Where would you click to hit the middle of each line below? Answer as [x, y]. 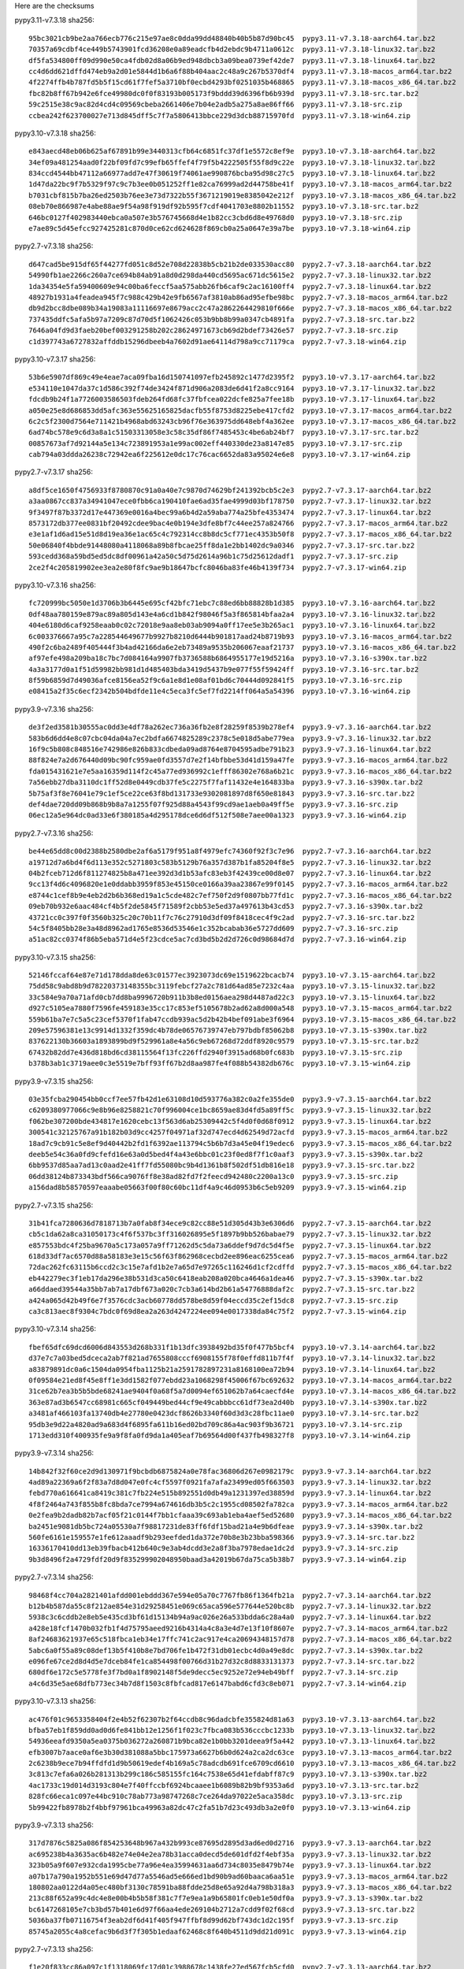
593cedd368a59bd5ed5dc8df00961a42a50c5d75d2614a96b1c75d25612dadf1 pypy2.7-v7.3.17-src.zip [213, 556]
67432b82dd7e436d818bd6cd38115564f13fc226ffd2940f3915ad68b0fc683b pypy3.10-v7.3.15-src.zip [215, 1052]
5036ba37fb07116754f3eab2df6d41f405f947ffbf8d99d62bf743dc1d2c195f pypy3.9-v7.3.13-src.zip [213, 1921]
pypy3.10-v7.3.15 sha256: [55, 957]
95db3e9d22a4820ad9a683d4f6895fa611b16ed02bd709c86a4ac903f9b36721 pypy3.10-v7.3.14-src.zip [215, 1424]
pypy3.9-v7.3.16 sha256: [54, 709]
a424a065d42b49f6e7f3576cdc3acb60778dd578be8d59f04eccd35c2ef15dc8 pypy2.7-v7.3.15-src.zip [213, 1300]
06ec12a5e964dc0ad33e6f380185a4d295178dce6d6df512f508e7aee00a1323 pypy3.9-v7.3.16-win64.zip [218, 816]
